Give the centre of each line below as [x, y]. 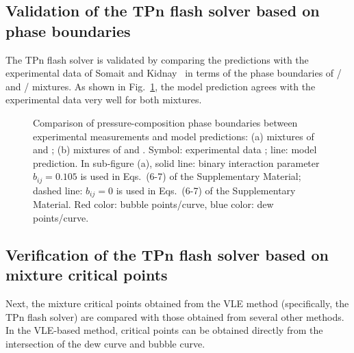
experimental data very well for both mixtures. [104, 100]
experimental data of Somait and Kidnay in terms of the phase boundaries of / [174, 73]
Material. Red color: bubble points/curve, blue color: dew [153, 204]
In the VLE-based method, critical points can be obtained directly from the [164, 330]
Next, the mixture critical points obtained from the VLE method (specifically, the [177, 303]
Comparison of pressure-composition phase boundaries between [165, 122]
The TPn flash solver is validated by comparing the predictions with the [157, 59]
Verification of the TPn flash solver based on [167, 254]
